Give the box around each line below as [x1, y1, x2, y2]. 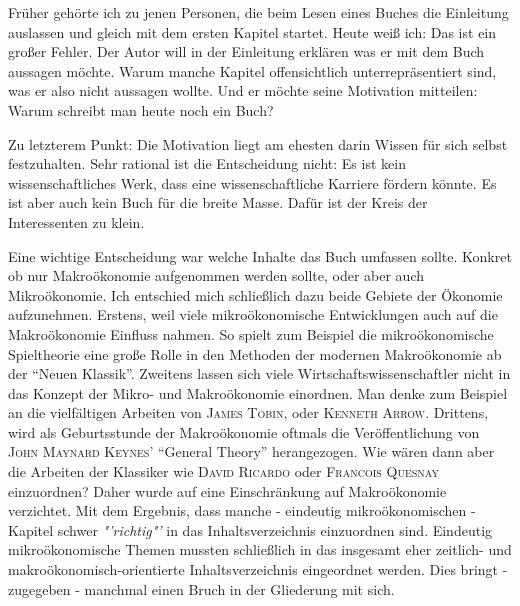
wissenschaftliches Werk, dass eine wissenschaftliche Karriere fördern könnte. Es [8, 172, 497, 193]
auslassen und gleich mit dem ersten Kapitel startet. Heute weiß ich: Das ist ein [8, 21, 497, 42]
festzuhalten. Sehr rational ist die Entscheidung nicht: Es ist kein [8, 153, 406, 174]
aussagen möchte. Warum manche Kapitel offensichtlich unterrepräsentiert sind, [8, 60, 497, 81]
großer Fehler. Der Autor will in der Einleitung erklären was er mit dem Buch [8, 41, 485, 62]
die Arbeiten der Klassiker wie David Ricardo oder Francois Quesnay [8, 461, 439, 482]
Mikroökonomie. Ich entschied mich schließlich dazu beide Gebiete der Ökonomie [8, 284, 503, 305]
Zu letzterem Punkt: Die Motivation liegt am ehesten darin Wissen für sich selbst [8, 133, 508, 154]
